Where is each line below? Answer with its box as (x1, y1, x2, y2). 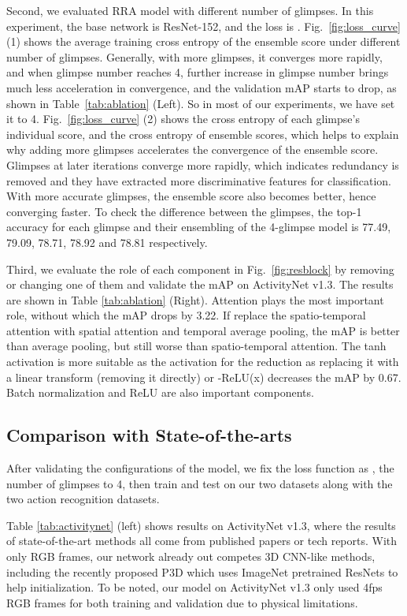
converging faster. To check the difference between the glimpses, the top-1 (6, 203, 362, 219)
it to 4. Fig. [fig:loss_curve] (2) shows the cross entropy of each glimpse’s (6, 110, 360, 127)
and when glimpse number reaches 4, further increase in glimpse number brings (6, 64, 389, 80)
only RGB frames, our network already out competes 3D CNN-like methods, (6, 548, 376, 565)
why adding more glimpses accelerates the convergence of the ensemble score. (6, 141, 379, 158)
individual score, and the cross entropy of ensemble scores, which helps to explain (6, 125, 399, 142)
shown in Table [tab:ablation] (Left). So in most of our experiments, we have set (6, 95, 395, 111)
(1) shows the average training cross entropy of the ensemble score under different (6, 33, 401, 50)
